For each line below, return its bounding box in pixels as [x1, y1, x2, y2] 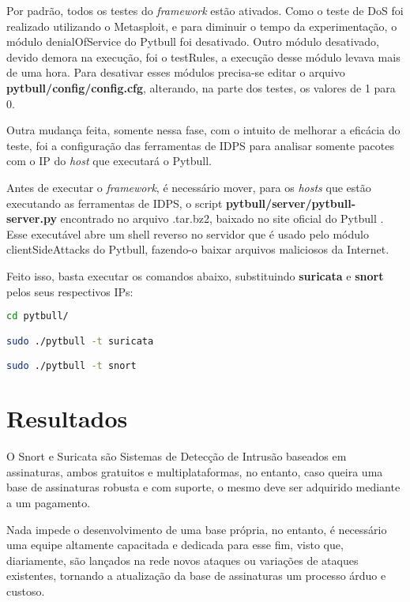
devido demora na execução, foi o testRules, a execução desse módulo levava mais [6, 48, 401, 65]
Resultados [6, 402, 128, 435]
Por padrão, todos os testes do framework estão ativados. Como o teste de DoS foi [6, 2, 404, 18]
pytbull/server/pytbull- [226, 194, 356, 211]
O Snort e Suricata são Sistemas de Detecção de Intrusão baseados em [6, 448, 347, 465]
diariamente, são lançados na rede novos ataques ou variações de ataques [6, 551, 359, 568]
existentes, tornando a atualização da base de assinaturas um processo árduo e [6, 567, 386, 584]
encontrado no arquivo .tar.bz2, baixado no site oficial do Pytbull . [60, 210, 384, 227]
